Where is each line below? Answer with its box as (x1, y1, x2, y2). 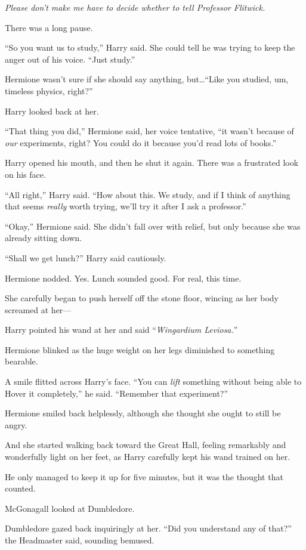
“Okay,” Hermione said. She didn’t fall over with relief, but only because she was (5, 220, 301, 232)
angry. (5, 418, 27, 431)
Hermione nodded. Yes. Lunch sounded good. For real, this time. (5, 271, 242, 284)
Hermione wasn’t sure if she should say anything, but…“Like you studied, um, (5, 73, 289, 85)
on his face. (5, 168, 46, 180)
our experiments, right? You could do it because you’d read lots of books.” (5, 136, 277, 149)
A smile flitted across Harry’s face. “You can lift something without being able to (5, 375, 302, 388)
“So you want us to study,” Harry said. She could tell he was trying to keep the (5, 41, 295, 54)
